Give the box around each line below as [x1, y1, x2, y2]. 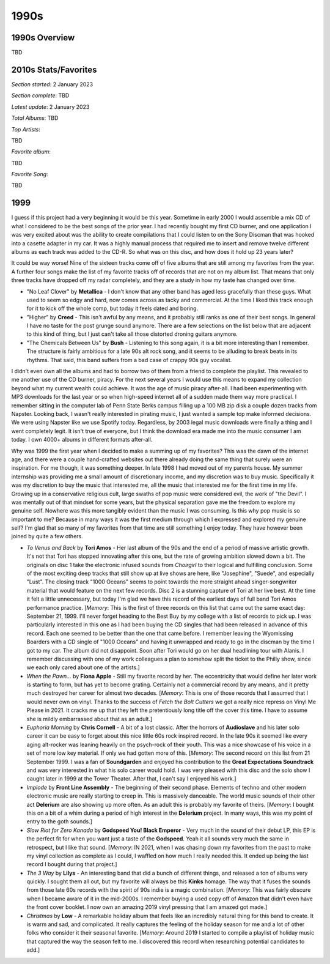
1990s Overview [11, 32, 75, 43]
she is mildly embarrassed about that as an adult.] [26, 715, 153, 722]
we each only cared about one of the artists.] [26, 664, 140, 671]
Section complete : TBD [11, 92, 70, 99]
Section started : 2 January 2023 [11, 80, 94, 88]
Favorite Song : [11, 171, 48, 178]
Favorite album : [11, 148, 51, 155]
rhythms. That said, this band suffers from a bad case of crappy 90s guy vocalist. [26, 356, 232, 363]
